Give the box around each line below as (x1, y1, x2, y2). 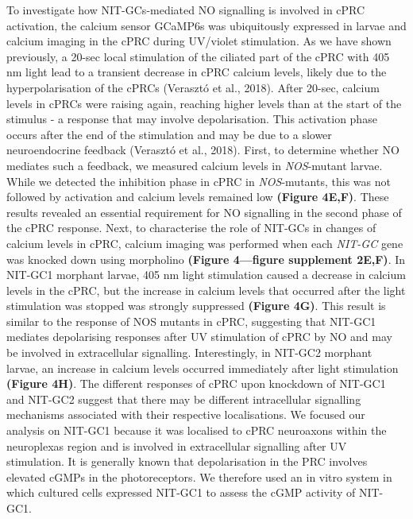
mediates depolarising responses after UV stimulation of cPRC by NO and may (6, 328, 392, 345)
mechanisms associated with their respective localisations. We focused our (6, 406, 365, 423)
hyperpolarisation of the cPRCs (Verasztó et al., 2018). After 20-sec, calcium (6, 79, 380, 95)
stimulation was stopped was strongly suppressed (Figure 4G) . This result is (6, 297, 386, 314)
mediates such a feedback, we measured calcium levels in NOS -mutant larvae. (6, 157, 383, 173)
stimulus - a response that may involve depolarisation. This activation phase (6, 110, 377, 127)
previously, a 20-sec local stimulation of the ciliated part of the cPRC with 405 (6, 48, 390, 64)
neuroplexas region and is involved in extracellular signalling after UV (6, 437, 347, 454)
